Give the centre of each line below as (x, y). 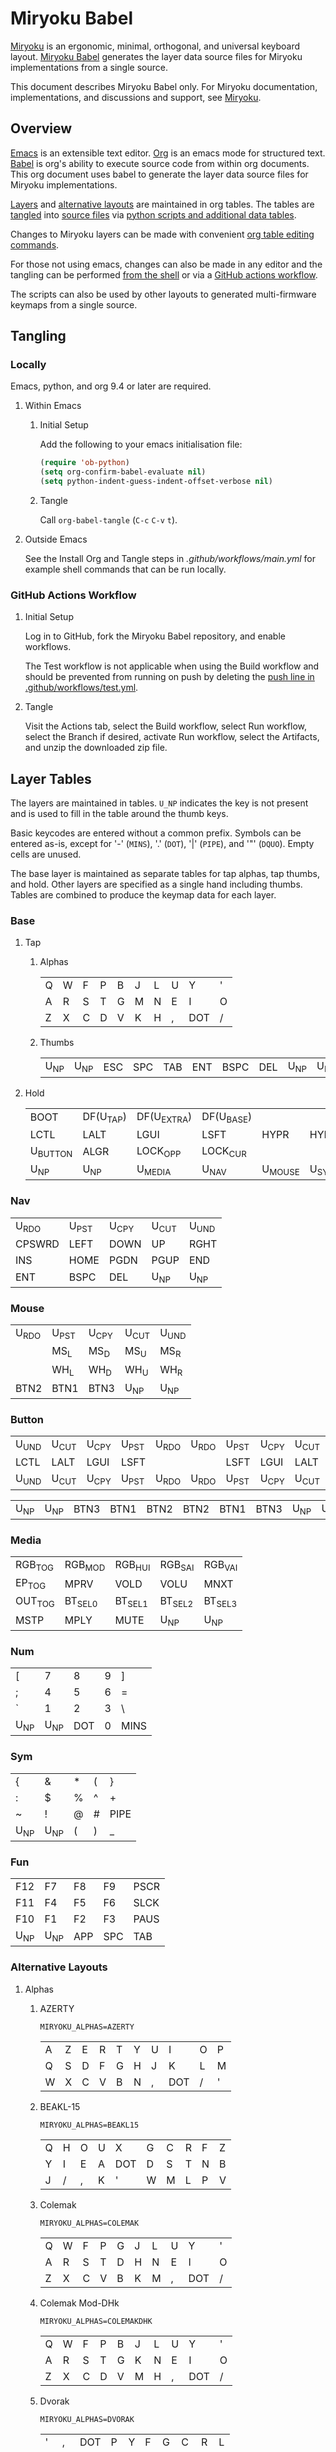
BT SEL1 (131, 1602)
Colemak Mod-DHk (79, 2303)
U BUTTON (51, 1151)
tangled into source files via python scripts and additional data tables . (153, 214)
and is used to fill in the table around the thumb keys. (119, 814)
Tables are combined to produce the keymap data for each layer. (143, 895)
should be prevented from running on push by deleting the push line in (169, 677)
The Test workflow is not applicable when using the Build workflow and (172, 666)
